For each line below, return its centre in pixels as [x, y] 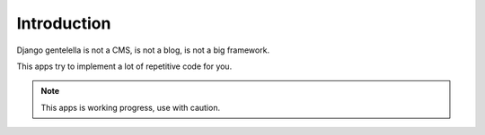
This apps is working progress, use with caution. [130, 107]
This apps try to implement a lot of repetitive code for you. [124, 66]
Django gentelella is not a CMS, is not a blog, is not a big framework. [143, 50]
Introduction [64, 23]
